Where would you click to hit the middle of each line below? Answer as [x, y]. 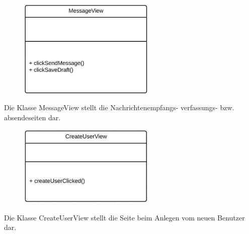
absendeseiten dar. [32, 117]
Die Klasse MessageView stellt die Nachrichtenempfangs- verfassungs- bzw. [119, 107]
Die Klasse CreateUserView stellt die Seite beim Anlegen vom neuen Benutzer [124, 217]
